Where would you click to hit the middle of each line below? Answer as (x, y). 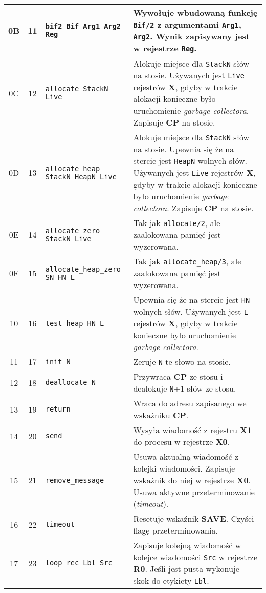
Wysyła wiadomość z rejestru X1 (193, 430)
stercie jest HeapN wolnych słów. (190, 161)
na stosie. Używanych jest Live (189, 75)
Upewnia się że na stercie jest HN (192, 300)
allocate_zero (73, 230)
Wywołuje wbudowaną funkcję (195, 13)
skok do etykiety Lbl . (171, 580)
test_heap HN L (75, 323)
